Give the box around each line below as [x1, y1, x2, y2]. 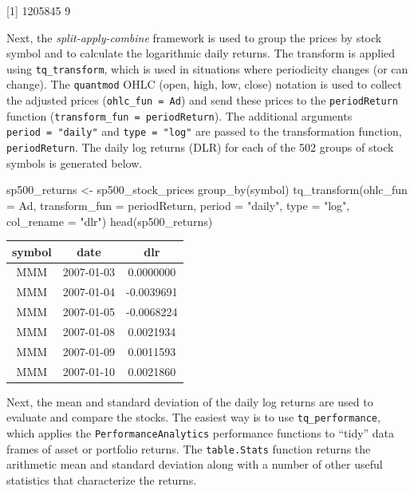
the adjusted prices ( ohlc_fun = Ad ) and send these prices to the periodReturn [6, 92, 398, 109]
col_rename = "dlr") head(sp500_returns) [6, 212, 213, 229]
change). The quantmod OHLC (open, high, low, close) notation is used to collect [6, 76, 402, 93]
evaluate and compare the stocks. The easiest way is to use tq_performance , [6, 409, 380, 426]
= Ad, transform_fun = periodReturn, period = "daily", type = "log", [6, 196, 350, 213]
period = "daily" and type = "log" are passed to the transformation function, [6, 123, 402, 140]
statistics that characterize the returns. [6, 471, 197, 488]
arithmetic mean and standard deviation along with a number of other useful [6, 456, 383, 473]
